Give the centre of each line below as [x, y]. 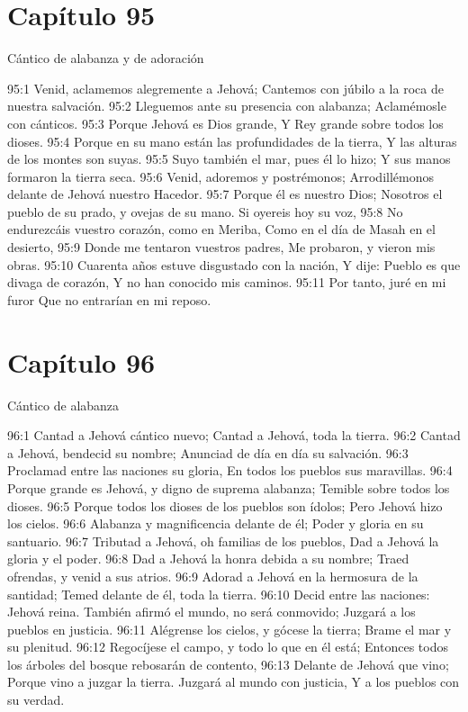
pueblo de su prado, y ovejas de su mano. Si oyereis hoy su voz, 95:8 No [205, 211]
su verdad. [36, 700]
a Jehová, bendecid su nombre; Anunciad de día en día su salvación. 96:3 [208, 452]
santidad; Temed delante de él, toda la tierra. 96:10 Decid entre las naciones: [219, 594]
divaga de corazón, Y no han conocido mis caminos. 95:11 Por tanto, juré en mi [227, 282]
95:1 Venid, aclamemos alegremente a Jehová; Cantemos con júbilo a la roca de [225, 88]
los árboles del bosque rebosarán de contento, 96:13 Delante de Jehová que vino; [228, 664]
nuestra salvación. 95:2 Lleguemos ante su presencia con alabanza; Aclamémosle [227, 106]
